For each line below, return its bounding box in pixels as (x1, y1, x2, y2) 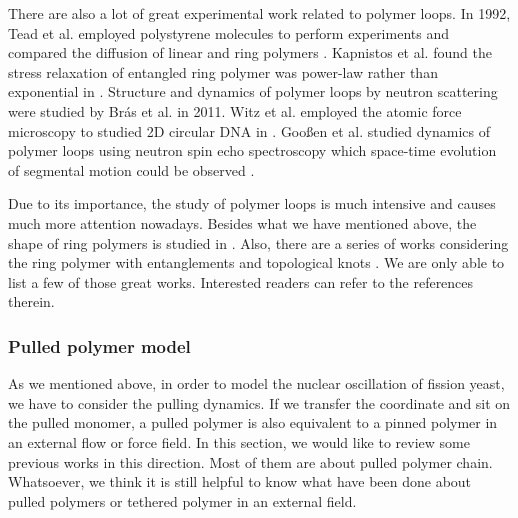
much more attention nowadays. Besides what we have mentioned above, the (8, 212, 477, 233)
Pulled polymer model (8, 333, 191, 358)
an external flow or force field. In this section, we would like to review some (8, 431, 470, 452)
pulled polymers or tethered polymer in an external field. (8, 490, 357, 511)
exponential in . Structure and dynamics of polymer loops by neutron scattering (8, 81, 498, 102)
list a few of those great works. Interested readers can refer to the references (8, 271, 474, 292)
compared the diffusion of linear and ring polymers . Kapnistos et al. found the (8, 42, 492, 63)
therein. (8, 291, 55, 312)
